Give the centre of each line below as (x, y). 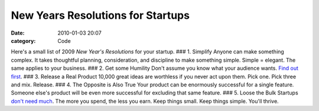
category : (23, 41)
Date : (18, 33)
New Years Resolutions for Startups (100, 15)
